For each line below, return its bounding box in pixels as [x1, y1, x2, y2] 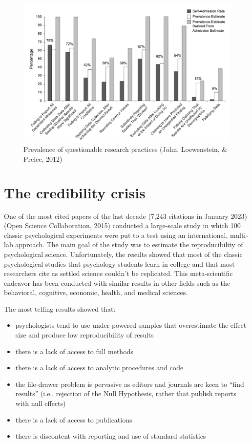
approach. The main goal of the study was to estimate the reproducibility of [15, 239, 243, 250]
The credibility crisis [4, 182, 146, 202]
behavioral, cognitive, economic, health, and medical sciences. [4, 287, 188, 297]
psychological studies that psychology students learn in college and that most [4, 258, 235, 269]
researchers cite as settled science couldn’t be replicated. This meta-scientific [4, 268, 233, 278]
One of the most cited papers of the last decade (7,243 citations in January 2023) [4, 211, 247, 221]
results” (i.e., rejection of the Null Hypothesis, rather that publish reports [15, 388, 236, 399]
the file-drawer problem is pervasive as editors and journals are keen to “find [15, 379, 244, 389]
